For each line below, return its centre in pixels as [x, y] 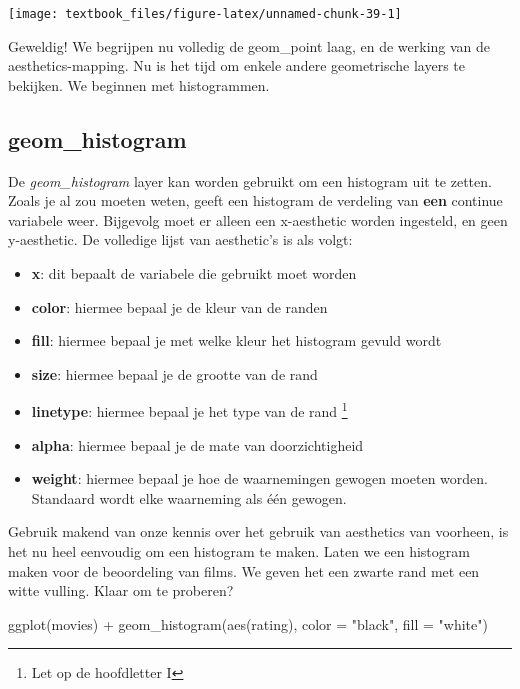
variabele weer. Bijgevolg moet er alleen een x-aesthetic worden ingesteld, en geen [258, 219]
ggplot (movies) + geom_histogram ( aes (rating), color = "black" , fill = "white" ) [248, 623]
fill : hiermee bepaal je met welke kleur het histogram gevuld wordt [236, 340]
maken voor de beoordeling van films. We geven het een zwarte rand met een [244, 570]
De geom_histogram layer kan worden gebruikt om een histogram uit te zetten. [250, 180]
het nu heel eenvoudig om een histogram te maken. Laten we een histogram [239, 551]
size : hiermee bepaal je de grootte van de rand [174, 373]
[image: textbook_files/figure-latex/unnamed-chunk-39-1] [205, 14]
